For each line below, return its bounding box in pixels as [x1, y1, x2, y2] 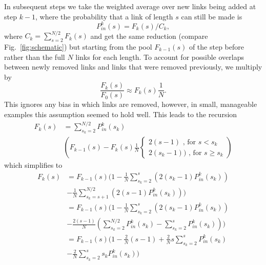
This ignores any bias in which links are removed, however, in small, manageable [4, 99, 257, 109]
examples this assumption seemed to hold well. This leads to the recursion [4, 109, 237, 120]
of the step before [189, 41, 244, 52]
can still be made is [181, 11, 242, 21]
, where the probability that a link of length [35, 11, 173, 21]
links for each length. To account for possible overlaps [75, 51, 244, 62]
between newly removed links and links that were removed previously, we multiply [4, 61, 262, 72]
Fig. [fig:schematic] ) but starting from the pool [4, 41, 152, 52]
